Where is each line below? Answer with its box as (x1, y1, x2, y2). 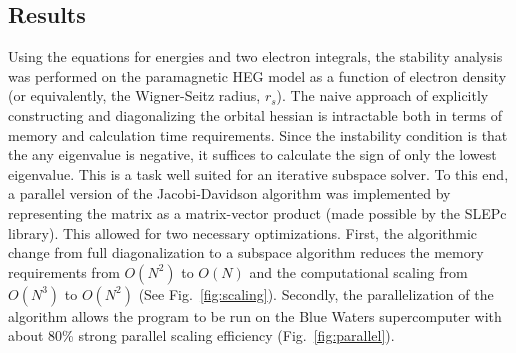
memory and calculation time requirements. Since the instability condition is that (8, 124, 508, 145)
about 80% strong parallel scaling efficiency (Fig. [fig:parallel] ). (8, 325, 395, 346)
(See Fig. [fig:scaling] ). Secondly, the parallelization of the (138, 283, 494, 304)
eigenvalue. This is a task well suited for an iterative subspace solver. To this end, (8, 163, 509, 184)
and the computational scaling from (249, 261, 468, 282)
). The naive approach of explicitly (276, 85, 489, 106)
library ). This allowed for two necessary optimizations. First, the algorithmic (8, 222, 478, 243)
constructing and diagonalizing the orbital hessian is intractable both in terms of (8, 104, 503, 125)
